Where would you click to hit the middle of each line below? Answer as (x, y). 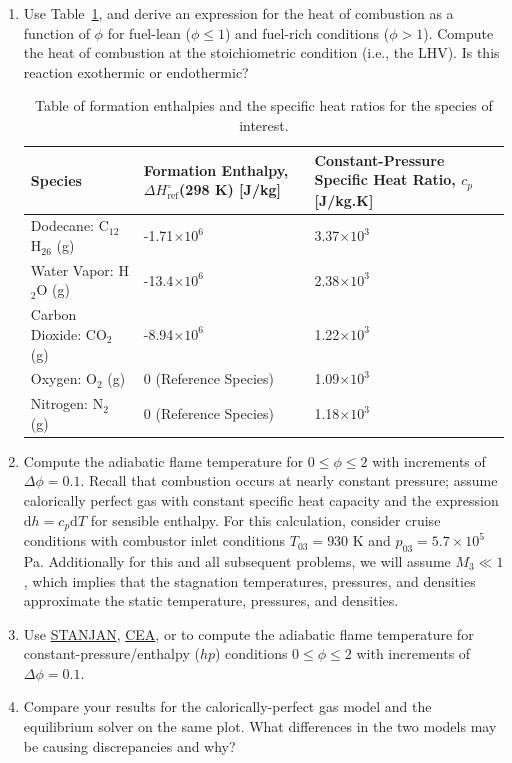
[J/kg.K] (344, 199)
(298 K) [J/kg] (230, 189)
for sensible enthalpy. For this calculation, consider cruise (265, 519)
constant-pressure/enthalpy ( (111, 653)
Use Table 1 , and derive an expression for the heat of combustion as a (238, 13)
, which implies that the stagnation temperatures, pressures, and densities (249, 580)
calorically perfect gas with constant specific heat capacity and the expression (261, 500)
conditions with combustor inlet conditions (154, 540)
